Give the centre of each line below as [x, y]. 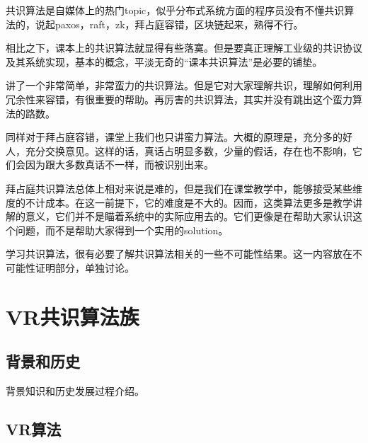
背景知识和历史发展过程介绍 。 [75, 391]
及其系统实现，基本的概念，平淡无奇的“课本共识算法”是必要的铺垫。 [164, 61]
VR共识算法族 [73, 316]
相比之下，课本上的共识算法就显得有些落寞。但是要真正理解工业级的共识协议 [184, 48]
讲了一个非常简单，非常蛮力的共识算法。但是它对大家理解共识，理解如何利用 [184, 85]
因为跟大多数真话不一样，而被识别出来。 [119, 165]
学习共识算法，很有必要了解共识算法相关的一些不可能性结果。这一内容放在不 [184, 254]
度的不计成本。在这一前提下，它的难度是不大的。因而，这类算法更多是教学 [179, 202]
